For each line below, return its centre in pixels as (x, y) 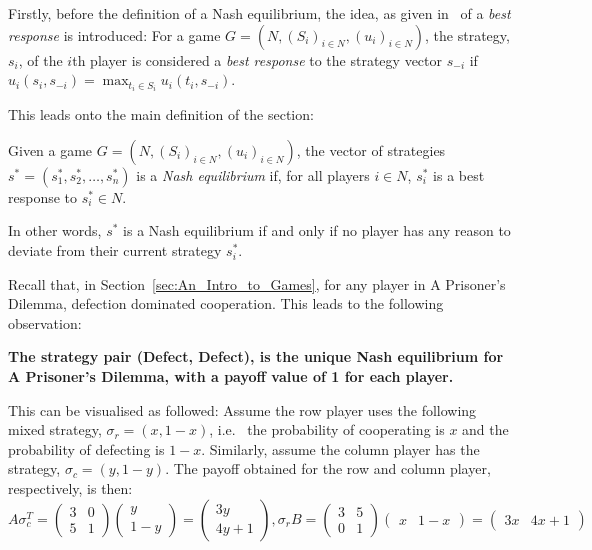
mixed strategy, (55, 429)
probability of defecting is (86, 448)
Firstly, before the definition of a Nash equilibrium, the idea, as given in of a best (259, 13)
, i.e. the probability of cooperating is (327, 429)
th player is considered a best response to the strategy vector (257, 59)
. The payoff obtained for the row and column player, (328, 468)
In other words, (55, 230)
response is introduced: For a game (114, 34)
